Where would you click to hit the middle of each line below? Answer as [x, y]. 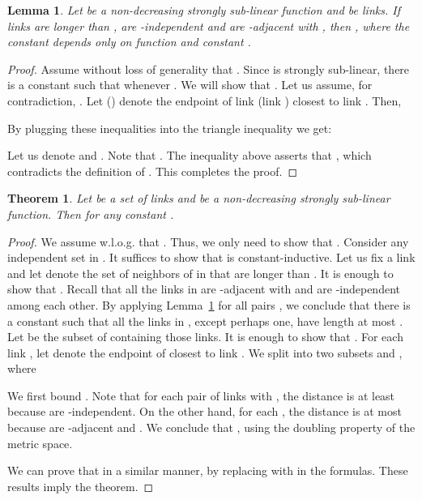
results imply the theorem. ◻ [81, 486]
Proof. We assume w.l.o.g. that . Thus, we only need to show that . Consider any [208, 241]
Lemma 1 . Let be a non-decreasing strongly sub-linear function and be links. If [204, 10]
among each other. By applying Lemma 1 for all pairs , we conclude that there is [209, 304]
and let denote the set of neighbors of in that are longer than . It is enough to [200, 273]
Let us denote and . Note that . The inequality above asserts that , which [190, 155]
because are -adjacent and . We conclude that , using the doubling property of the [211, 427]
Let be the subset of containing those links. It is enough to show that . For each [205, 337]
